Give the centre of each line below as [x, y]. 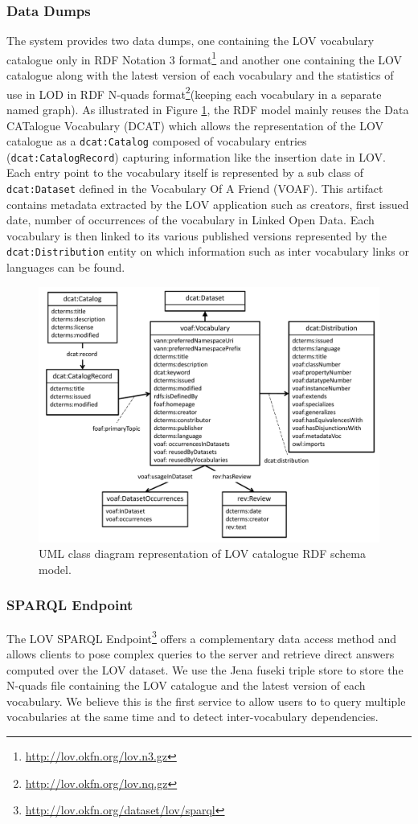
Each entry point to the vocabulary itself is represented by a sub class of [185, 172]
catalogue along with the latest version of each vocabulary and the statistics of [200, 75]
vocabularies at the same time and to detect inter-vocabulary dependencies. [193, 717]
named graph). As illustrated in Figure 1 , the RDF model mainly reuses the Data [208, 109]
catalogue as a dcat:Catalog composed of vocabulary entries [157, 141]
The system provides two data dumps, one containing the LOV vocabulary [191, 41]
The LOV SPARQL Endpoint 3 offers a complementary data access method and [202, 637]
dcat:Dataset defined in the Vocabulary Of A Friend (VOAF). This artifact [195, 188]
